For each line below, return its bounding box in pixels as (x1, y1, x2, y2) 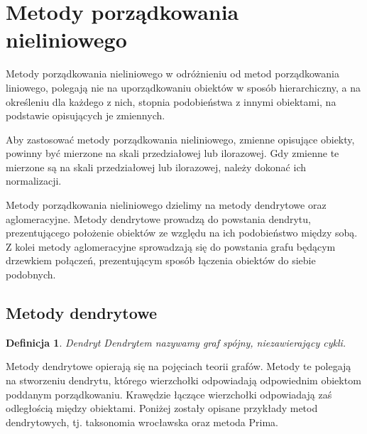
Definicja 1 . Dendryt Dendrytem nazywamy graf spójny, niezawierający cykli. (6, 335, 346, 349)
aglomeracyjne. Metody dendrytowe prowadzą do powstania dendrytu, (6, 211, 311, 226)
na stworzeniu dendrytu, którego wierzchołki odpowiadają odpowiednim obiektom (6, 373, 361, 388)
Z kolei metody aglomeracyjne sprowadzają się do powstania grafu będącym (6, 239, 336, 254)
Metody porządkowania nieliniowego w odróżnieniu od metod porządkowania (6, 66, 339, 81)
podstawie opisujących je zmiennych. (6, 108, 165, 123)
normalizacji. (6, 173, 62, 188)
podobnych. (6, 267, 56, 282)
